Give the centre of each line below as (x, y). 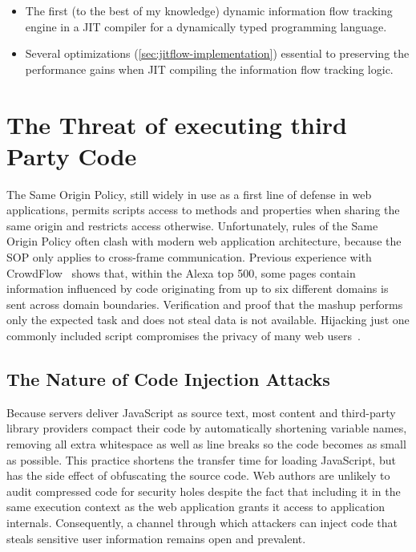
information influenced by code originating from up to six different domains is (198, 288)
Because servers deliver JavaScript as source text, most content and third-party (201, 412)
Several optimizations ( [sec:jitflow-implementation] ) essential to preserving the (217, 53)
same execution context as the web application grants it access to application (196, 507)
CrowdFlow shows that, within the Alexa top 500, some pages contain (181, 272)
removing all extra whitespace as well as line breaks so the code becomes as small (206, 444)
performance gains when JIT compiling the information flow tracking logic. (209, 69)
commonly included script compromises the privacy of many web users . (184, 336)
